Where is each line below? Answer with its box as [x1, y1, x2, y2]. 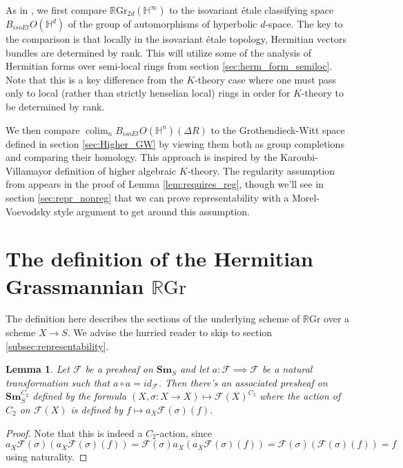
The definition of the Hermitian [6, 244, 313, 273]
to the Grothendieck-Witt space [210, 122, 345, 137]
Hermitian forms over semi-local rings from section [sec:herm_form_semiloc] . [6, 59, 333, 73]
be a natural [262, 362, 313, 376]
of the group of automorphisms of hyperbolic [68, 17, 257, 30]
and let [179, 362, 209, 376]
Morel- [292, 190, 320, 204]
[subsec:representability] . [6, 338, 109, 353]
